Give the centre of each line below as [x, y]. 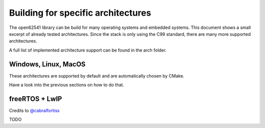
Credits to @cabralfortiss [34, 110]
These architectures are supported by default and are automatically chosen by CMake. [97, 76]
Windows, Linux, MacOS [47, 64]
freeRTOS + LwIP [36, 99]
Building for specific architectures [80, 13]
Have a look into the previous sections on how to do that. [67, 85]
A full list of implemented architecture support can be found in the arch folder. [88, 50]
